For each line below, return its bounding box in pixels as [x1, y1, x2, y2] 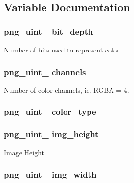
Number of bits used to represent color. [4, 45, 122, 54]
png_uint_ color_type [4, 105, 96, 118]
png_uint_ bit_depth [4, 25, 93, 37]
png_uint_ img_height [4, 128, 99, 140]
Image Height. [4, 147, 46, 157]
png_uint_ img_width [4, 168, 97, 180]
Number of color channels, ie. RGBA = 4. [4, 84, 129, 95]
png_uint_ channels [4, 65, 86, 78]
